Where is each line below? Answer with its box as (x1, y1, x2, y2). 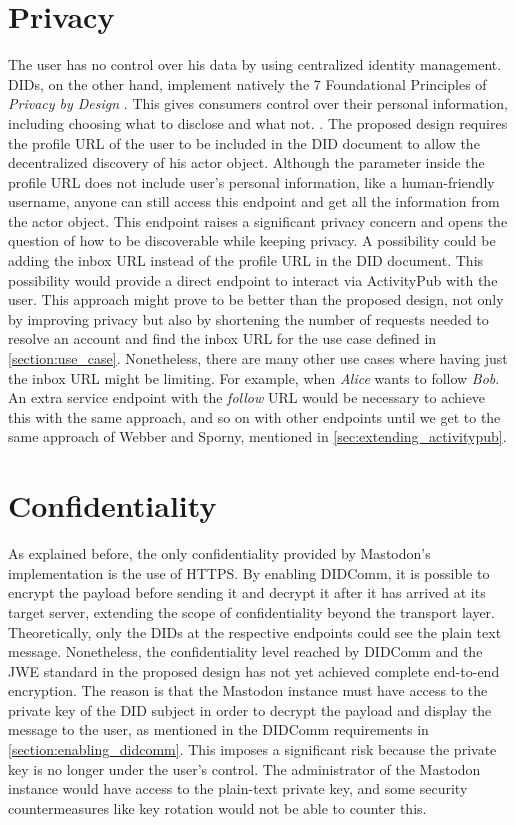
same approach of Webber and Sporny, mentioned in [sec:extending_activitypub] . (8, 426, 507, 447)
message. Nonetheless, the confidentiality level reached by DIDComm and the (8, 641, 483, 662)
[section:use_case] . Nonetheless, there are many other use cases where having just (8, 348, 508, 369)
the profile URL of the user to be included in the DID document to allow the (8, 132, 480, 153)
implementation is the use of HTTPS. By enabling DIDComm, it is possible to (8, 562, 490, 583)
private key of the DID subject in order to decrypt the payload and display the (8, 699, 492, 720)
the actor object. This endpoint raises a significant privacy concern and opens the (8, 210, 508, 231)
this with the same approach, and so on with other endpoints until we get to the (8, 406, 501, 427)
